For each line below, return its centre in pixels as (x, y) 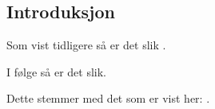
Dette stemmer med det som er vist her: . (108, 98)
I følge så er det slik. (57, 71)
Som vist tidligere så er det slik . (86, 45)
